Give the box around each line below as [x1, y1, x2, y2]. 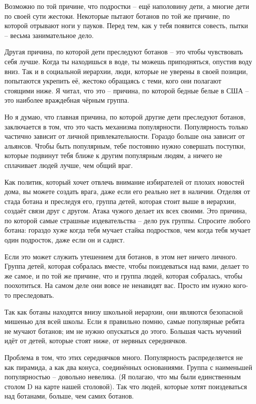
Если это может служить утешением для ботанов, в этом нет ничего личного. [4, 251, 237, 261]
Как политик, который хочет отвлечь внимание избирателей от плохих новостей [4, 176, 245, 187]
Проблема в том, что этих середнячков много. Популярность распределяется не [4, 352, 243, 362]
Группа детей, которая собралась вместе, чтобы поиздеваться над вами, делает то [4, 261, 249, 271]
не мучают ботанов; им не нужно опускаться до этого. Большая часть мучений [4, 325, 242, 336]
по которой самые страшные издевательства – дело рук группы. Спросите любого [4, 215, 251, 225]
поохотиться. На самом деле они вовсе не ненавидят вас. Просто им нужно [4, 280, 231, 290]
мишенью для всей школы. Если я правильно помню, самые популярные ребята [4, 316, 245, 326]
